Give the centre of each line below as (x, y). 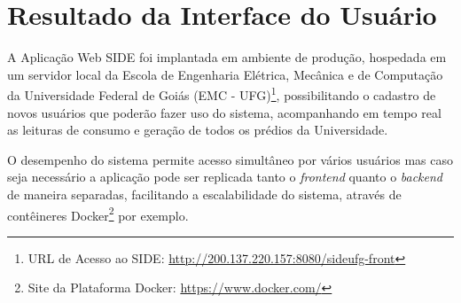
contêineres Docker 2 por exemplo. (98, 214)
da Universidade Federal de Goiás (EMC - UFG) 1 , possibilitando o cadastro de (222, 93)
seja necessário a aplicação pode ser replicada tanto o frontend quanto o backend (225, 177)
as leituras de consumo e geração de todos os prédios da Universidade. (198, 130)
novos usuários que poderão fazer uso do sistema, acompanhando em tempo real (224, 112)
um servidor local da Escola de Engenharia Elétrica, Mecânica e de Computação (225, 74)
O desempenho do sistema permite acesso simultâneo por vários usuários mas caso (230, 159)
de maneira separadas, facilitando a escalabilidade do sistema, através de (204, 194)
